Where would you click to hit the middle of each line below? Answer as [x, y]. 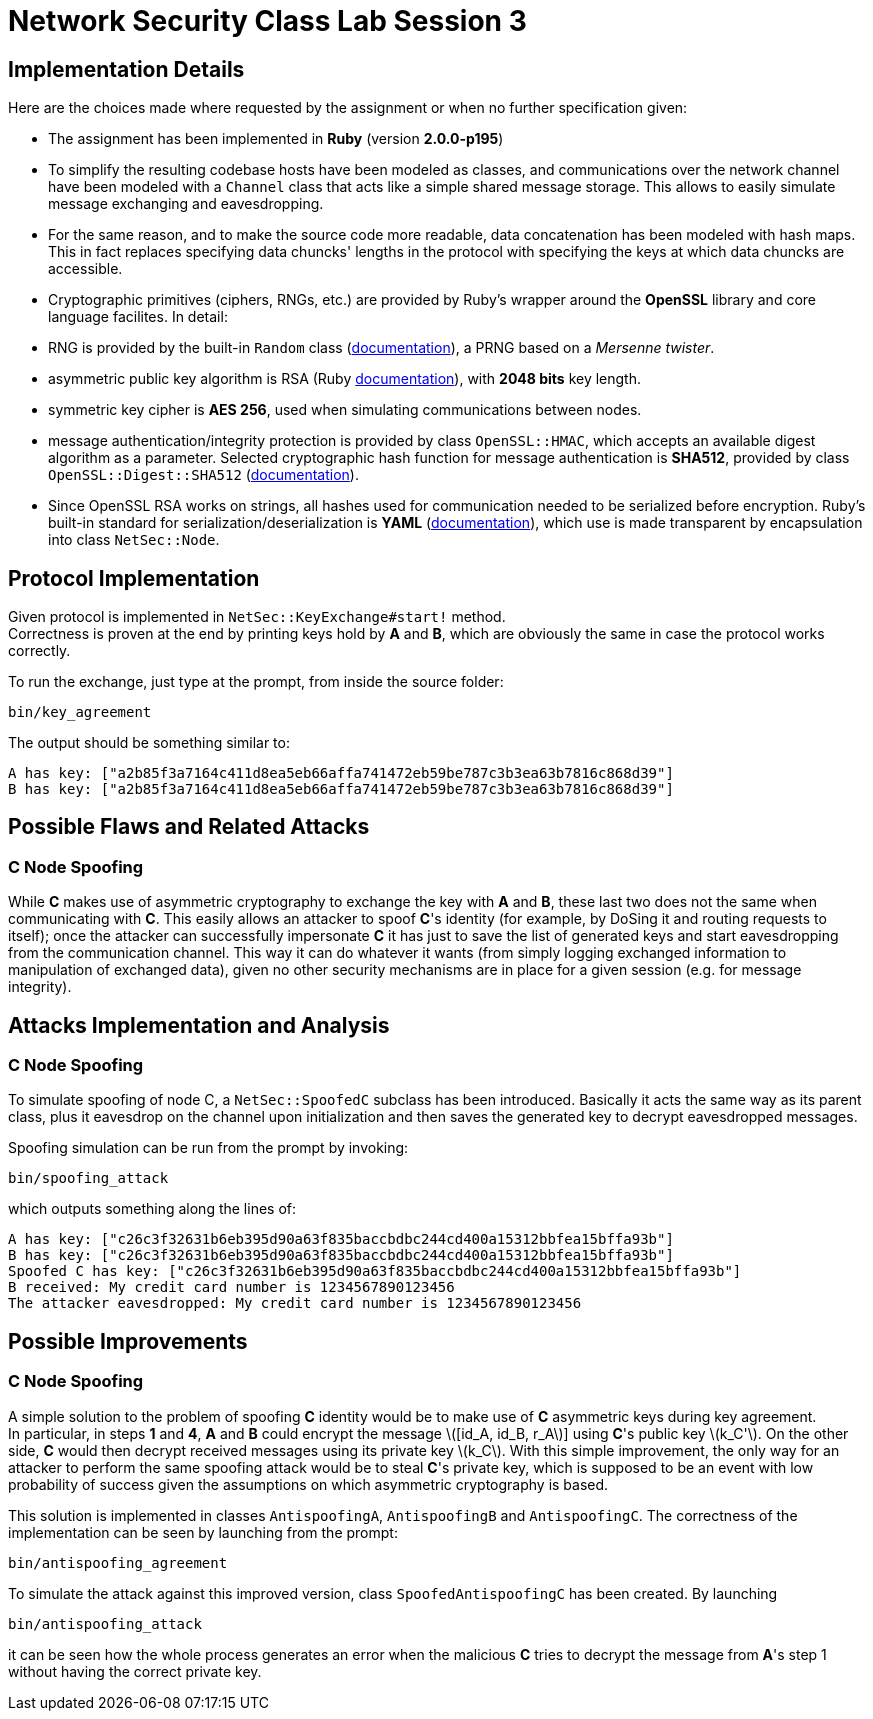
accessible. [85, 269]
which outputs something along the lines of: [152, 1209]
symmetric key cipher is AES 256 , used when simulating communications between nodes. [345, 410]
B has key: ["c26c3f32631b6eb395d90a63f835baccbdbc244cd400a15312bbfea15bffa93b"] [341, 1255]
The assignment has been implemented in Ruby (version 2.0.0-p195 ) [276, 139]
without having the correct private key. [135, 1671]
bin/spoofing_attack [88, 1178]
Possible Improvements [128, 1341]
